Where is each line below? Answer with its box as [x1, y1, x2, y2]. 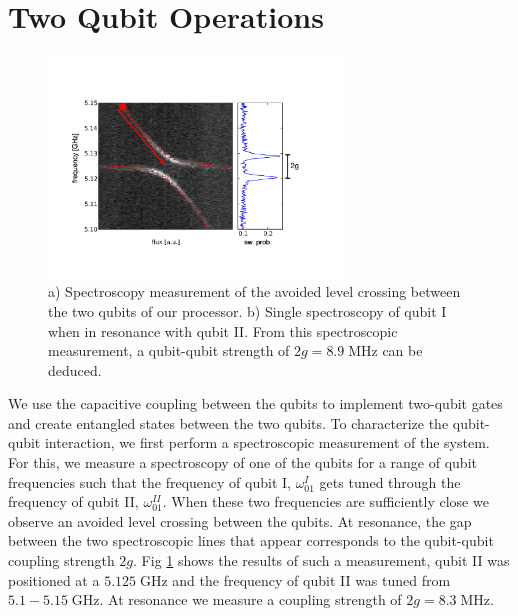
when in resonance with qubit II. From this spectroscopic [48, 320, 398, 341]
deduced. [48, 359, 102, 380]
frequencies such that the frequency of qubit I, [8, 471, 291, 492]
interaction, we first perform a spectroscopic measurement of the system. [44, 432, 490, 453]
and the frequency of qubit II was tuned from [172, 569, 451, 590]
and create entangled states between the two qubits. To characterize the [8, 412, 449, 433]
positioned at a [8, 569, 100, 590]
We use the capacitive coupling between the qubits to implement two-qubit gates [8, 393, 503, 414]
